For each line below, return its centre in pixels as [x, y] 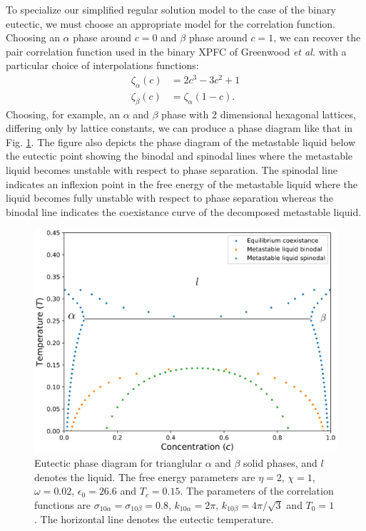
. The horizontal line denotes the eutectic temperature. [154, 519]
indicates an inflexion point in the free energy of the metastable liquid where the [182, 184]
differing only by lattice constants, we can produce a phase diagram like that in [179, 128]
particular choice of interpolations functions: [102, 65]
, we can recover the [317, 37]
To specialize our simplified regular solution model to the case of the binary [171, 9]
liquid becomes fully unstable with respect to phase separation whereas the [170, 198]
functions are [63, 504]
